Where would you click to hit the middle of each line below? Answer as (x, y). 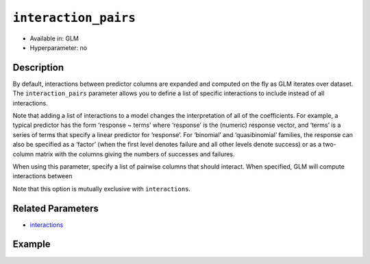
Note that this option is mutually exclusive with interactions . (102, 189)
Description (38, 68)
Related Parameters (56, 208)
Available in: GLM (54, 38)
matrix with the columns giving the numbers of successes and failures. (135, 154)
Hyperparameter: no (59, 47)
